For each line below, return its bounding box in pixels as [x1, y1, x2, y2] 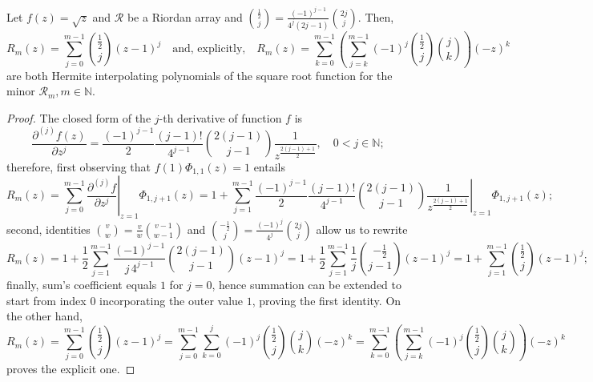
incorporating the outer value [99, 292, 244, 308]
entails [253, 158, 286, 175]
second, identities [6, 220, 91, 237]
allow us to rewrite [316, 220, 408, 237]
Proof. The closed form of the [6, 109, 151, 126]
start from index [6, 292, 87, 308]
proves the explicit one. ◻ [6, 360, 135, 376]
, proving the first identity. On [252, 292, 401, 308]
